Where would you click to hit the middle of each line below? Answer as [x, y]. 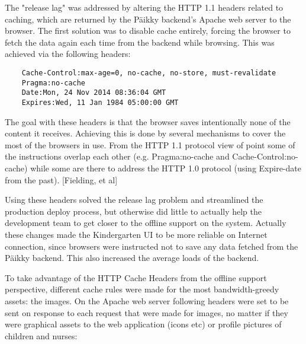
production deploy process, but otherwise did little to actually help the [133, 211]
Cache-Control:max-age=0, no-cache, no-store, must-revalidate [149, 73]
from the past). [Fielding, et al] [61, 179]
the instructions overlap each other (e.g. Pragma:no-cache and [117, 156]
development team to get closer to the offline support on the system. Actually [146, 223]
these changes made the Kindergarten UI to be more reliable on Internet [136, 234]
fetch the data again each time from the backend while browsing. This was [140, 42]
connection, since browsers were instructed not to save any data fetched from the [152, 246]
